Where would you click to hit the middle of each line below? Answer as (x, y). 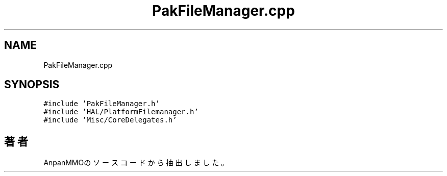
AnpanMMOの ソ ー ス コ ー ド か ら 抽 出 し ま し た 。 (136, 163)
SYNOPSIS (32, 85)
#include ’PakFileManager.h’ (102, 104)
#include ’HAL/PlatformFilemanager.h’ (121, 112)
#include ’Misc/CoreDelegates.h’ (110, 120)
